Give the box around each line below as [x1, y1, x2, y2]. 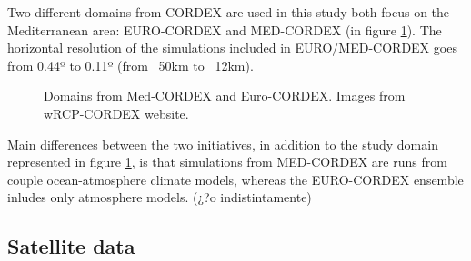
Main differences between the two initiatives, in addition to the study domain [7, 134, 438, 153]
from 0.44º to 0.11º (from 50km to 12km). [7, 55, 254, 74]
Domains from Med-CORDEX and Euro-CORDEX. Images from [44, 86, 406, 105]
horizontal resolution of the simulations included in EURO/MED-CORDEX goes [7, 38, 457, 57]
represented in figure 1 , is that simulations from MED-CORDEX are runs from [7, 152, 447, 171]
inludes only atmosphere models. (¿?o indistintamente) [7, 188, 312, 207]
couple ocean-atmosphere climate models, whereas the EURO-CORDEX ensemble [7, 169, 464, 188]
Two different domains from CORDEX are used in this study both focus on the [7, 3, 450, 21]
